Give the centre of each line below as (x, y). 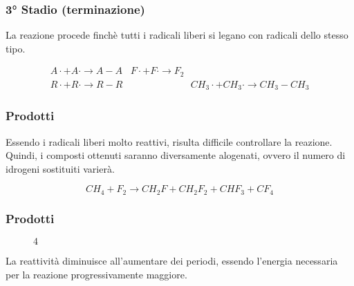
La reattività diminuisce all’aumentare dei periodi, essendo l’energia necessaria (172, 261)
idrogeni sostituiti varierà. (60, 168)
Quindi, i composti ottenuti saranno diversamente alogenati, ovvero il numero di (176, 155)
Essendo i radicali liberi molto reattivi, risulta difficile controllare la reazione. (169, 141)
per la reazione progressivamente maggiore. (96, 274)
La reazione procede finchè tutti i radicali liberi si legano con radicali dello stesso (177, 35)
